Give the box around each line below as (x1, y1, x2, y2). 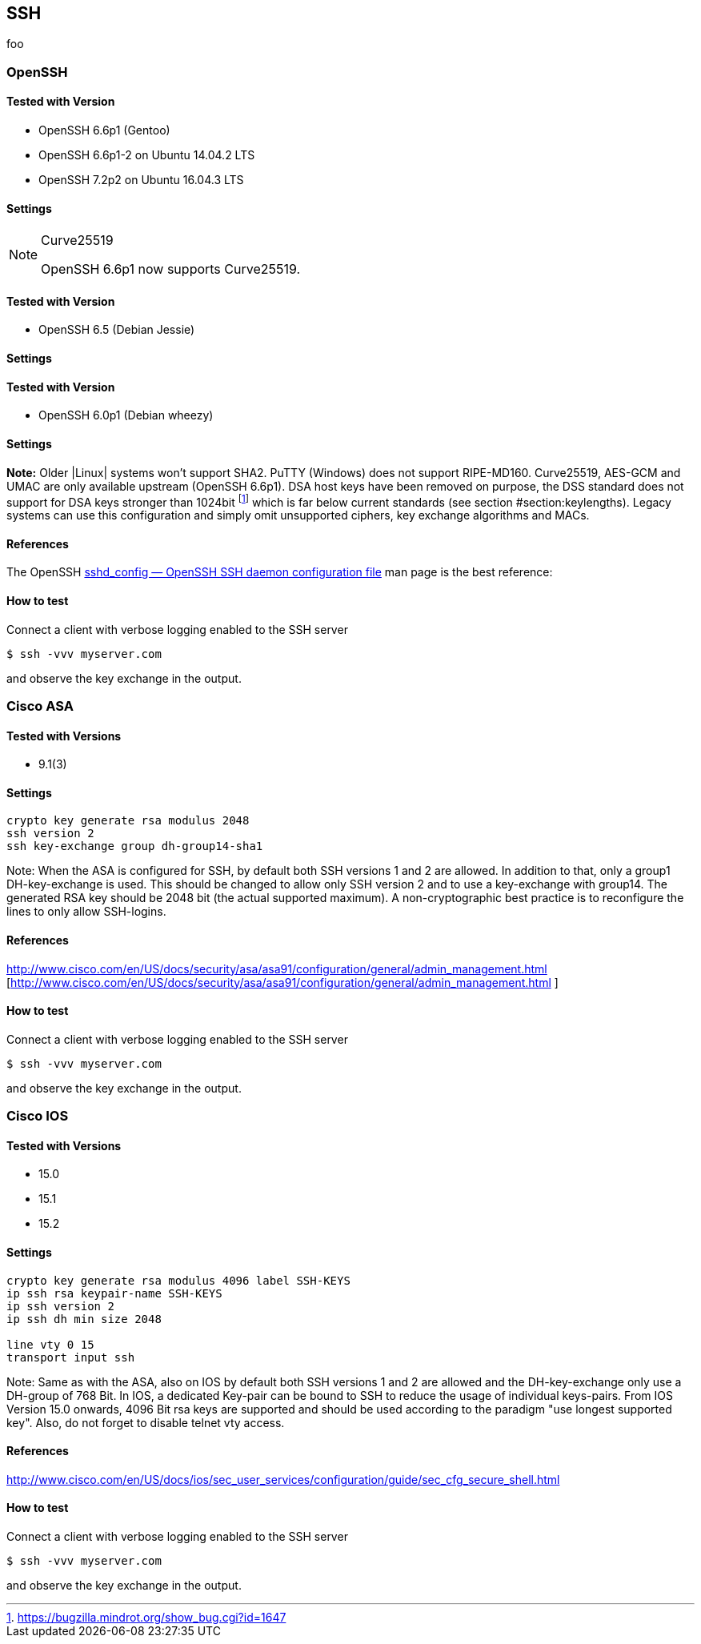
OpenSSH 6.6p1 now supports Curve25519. (41, 261, 301, 278)
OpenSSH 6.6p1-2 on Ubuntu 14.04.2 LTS (38, 148, 255, 162)
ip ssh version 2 (6, 1299, 114, 1313)
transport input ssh (6, 1350, 135, 1364)
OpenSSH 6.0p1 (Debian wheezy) (38, 408, 214, 423)
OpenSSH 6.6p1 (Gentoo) (38, 123, 170, 138)
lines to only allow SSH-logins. (6, 904, 166, 919)
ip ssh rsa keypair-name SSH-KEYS (6, 1286, 222, 1300)
